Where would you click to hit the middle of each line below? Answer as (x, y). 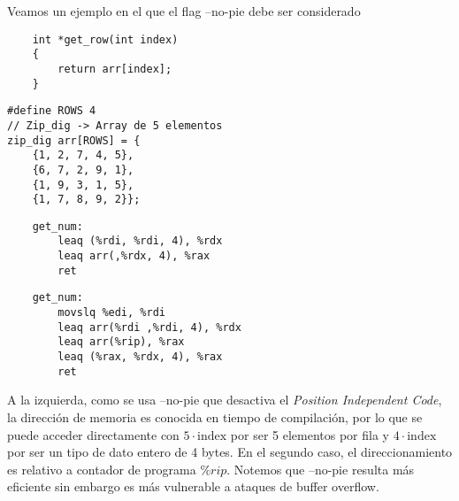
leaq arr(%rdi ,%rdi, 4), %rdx (149, 327)
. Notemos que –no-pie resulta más (321, 469)
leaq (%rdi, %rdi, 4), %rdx (140, 241)
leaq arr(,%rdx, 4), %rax (134, 256)
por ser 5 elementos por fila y (310, 434)
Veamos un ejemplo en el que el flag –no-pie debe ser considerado (184, 11)
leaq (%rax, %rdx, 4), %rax (140, 357)
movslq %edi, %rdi (111, 313)
